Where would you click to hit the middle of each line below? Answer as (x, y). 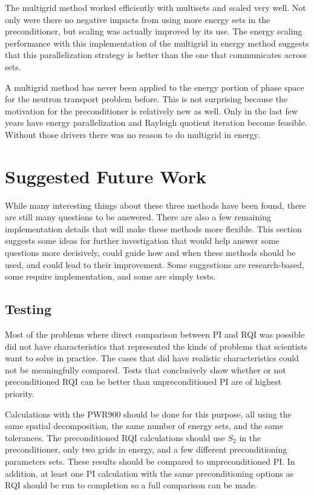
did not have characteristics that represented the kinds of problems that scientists (156, 346)
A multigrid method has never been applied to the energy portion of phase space (155, 87)
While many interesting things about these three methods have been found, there (155, 205)
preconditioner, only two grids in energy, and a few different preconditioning (146, 449)
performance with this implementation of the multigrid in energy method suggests (157, 43)
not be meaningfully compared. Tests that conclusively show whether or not (146, 369)
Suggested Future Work (106, 176)
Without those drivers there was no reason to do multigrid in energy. (132, 134)
